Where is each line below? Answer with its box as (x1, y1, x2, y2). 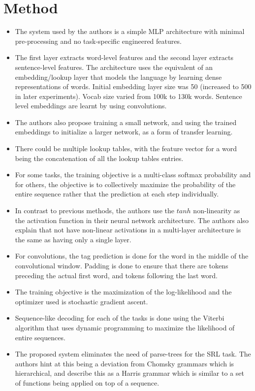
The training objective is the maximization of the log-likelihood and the (15, 287, 232, 297)
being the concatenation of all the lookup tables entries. (15, 153, 184, 163)
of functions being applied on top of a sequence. (15, 377, 159, 388)
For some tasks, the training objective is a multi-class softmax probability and (15, 169, 251, 180)
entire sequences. (15, 332, 65, 342)
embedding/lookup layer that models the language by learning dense (15, 71, 222, 82)
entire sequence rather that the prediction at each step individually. (15, 189, 219, 199)
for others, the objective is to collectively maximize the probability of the (15, 179, 236, 189)
